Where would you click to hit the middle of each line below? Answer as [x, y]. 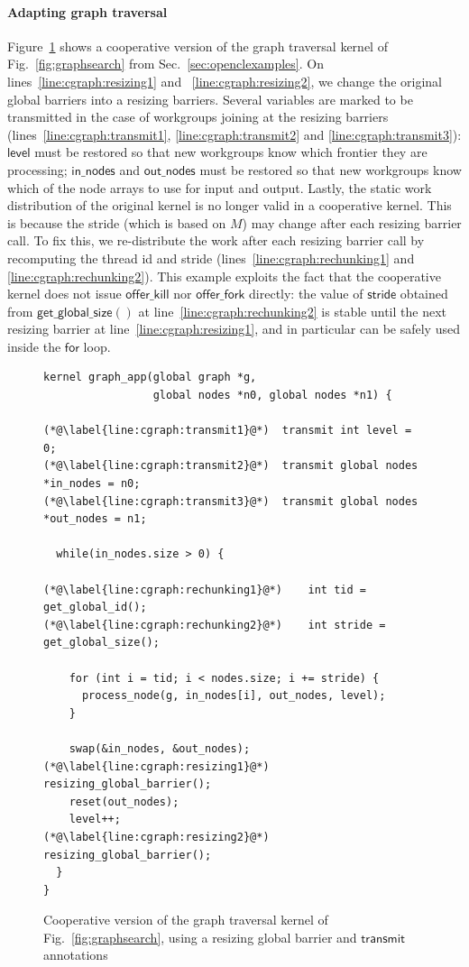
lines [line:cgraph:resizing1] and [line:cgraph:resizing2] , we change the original [225, 81]
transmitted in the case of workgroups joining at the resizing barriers [198, 117]
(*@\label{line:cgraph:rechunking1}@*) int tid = [205, 589]
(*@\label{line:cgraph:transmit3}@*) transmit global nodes [231, 501]
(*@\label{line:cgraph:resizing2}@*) [156, 837]
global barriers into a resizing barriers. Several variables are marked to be [210, 99]
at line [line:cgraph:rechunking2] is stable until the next [292, 311]
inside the [34, 346]
